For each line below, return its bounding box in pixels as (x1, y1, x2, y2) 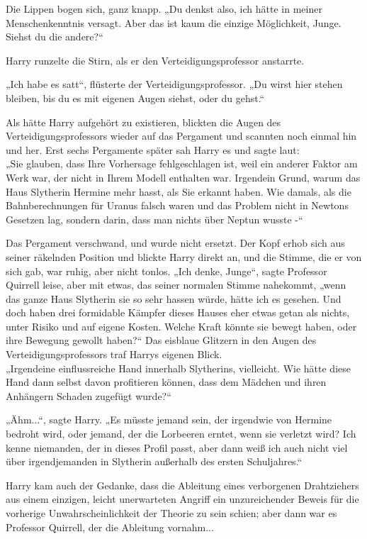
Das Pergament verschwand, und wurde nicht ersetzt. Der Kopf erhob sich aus (6, 235, 345, 250)
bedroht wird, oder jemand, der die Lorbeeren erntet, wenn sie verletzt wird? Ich (6, 426, 356, 441)
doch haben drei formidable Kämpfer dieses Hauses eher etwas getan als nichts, (6, 305, 350, 320)
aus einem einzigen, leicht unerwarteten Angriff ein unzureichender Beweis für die (6, 491, 359, 506)
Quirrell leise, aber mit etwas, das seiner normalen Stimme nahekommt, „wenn (6, 277, 346, 292)
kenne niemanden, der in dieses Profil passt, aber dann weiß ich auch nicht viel (6, 440, 348, 455)
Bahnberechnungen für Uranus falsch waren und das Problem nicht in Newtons (6, 198, 349, 213)
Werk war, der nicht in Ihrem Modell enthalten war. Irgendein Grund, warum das (6, 170, 361, 184)
